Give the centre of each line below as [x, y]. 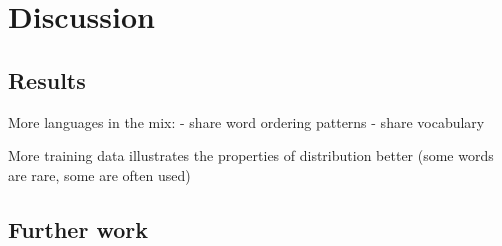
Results [47, 79]
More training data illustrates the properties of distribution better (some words [251, 155]
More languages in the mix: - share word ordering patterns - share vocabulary [246, 121]
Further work [78, 228]
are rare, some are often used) [99, 174]
